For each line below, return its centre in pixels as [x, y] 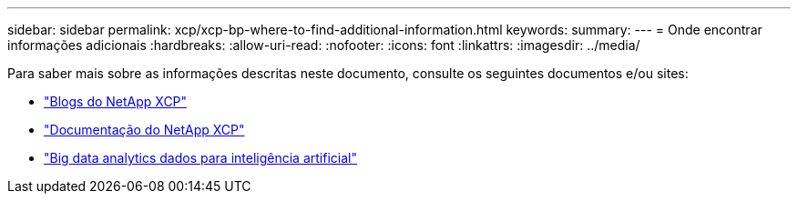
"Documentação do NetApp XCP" [144, 130]
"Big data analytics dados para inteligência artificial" [200, 158]
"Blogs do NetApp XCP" [116, 101]
